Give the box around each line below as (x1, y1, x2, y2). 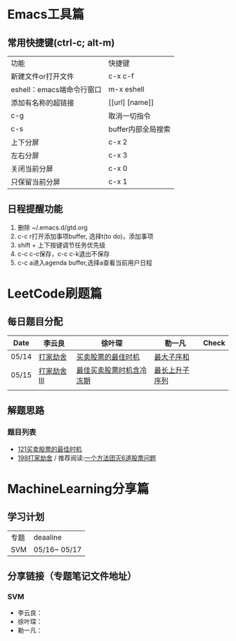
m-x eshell (108, 84, 145, 94)
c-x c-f (108, 71, 135, 81)
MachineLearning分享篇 (7, 481, 150, 497)
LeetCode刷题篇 (7, 286, 103, 301)
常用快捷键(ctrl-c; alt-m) (7, 37, 115, 49)
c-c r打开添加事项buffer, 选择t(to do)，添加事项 (17, 231, 154, 240)
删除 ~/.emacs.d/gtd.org (17, 223, 88, 231)
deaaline (33, 532, 62, 542)
